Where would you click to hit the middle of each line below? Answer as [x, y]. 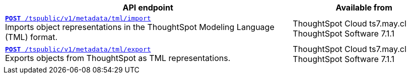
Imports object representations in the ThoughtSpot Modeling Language [140, 27]
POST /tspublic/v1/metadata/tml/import [78, 18]
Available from [364, 7]
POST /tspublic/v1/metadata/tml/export [78, 49]
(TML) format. [31, 37]
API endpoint [148, 7]
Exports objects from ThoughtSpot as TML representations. [118, 58]
